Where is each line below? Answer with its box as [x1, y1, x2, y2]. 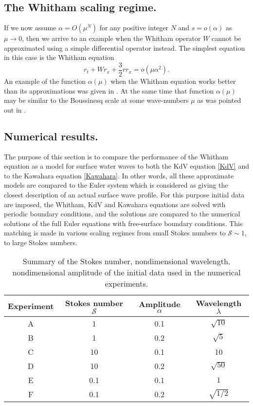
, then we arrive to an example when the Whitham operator [22, 33, 201, 43]
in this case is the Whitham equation [4, 52, 114, 62]
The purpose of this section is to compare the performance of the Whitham [4, 151, 228, 161]
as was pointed [197, 95, 241, 105]
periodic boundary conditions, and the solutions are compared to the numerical [4, 209, 240, 219]
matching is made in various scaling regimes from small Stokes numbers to [4, 228, 226, 238]
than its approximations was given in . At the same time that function [4, 85, 214, 96]
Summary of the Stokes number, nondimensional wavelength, [22, 255, 231, 267]
